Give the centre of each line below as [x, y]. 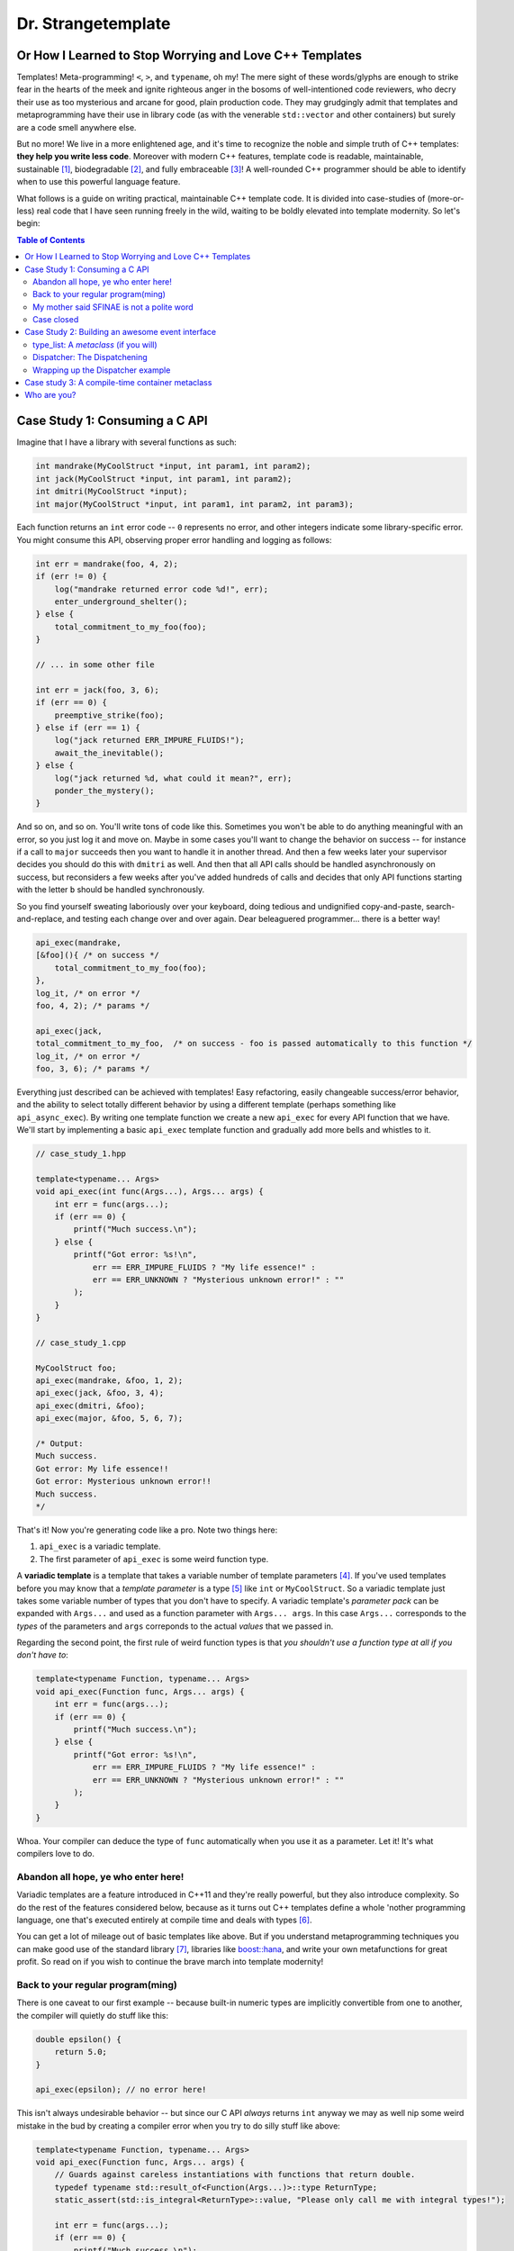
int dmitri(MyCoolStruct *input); [112, 492]
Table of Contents [51, 240]
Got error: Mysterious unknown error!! [123, 1482]
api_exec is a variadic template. [100, 1546]
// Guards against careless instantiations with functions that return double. [235, 2175]
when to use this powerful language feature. [99, 182]
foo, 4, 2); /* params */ [93, 1005]
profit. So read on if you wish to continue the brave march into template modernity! [170, 1962]
